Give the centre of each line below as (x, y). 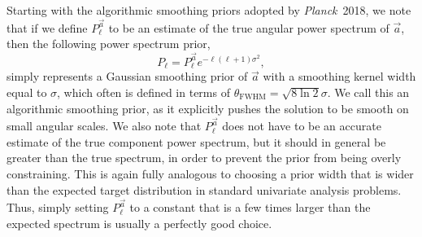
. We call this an (368, 92)
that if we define (47, 27)
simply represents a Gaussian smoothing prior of (127, 76)
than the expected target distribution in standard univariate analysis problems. (204, 189)
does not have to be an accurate (302, 126)
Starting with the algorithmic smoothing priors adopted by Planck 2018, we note (209, 10)
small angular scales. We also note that (104, 126)
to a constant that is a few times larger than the (250, 207)
